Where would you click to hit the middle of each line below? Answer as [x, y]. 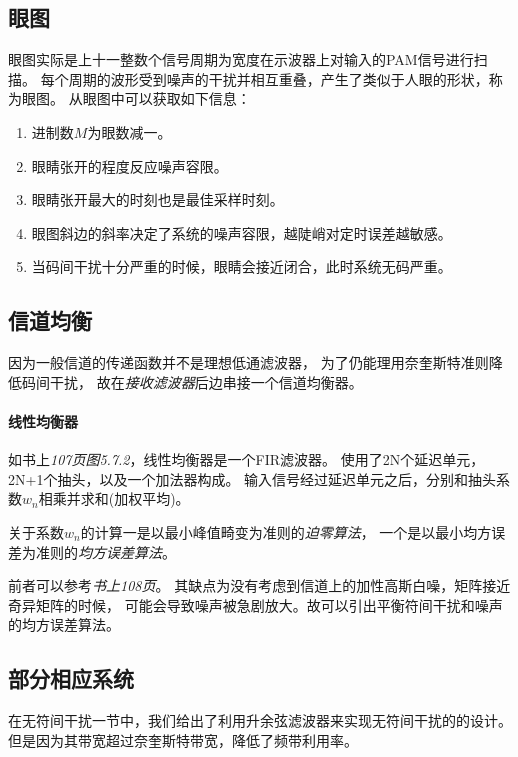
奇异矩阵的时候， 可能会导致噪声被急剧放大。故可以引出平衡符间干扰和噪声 [255, 604]
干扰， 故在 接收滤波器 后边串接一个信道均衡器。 [206, 381]
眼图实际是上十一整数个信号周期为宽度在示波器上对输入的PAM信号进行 [241, 59]
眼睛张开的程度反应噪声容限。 [129, 165]
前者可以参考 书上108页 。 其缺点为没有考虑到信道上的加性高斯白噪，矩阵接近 [259, 585]
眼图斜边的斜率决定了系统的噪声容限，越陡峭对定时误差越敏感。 [241, 232]
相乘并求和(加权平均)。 [114, 498]
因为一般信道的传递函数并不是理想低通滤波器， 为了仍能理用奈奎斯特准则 [248, 362]
